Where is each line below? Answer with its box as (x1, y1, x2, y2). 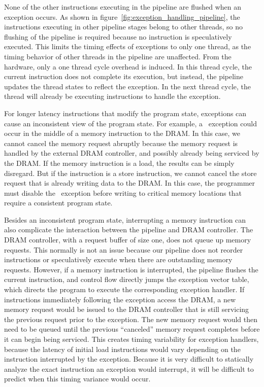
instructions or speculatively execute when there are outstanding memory (4, 254, 233, 265)
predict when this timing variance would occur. (4, 373, 151, 384)
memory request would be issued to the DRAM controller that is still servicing (4, 304, 249, 314)
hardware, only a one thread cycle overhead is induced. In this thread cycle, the (4, 61, 252, 72)
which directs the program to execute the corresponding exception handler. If (4, 284, 245, 295)
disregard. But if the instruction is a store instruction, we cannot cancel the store (4, 167, 257, 178)
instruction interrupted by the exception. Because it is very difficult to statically (4, 354, 254, 364)
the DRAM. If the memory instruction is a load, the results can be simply (4, 157, 235, 168)
